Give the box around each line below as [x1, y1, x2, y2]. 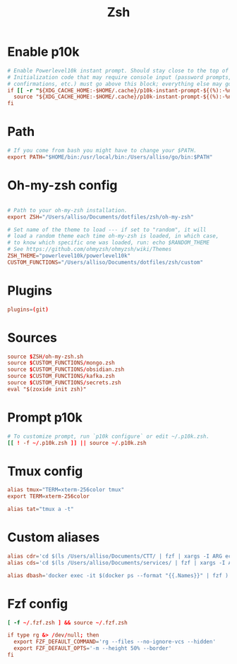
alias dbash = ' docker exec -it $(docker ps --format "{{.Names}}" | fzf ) [7, 572, 229, 579]
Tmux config [7, 463, 83, 479]
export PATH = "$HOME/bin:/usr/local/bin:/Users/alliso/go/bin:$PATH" [7, 154, 213, 161]
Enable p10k [7, 44, 80, 60]
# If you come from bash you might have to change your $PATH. [7, 147, 197, 154]
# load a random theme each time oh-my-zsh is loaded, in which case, [7, 233, 219, 240]
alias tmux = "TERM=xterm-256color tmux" [7, 486, 125, 493]
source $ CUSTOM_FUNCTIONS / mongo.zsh [7, 359, 115, 367]
